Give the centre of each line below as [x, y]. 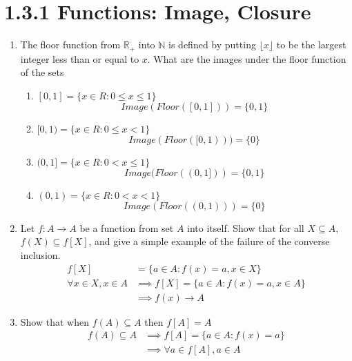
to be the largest [311, 45]
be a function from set [127, 227]
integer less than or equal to [80, 58]
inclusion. [40, 254]
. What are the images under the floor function [247, 58]
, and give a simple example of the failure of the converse [209, 241]
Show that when [55, 321]
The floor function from [70, 45]
